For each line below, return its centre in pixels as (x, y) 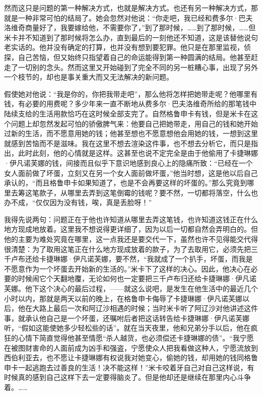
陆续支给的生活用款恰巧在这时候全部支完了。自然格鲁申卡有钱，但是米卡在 (127, 113)
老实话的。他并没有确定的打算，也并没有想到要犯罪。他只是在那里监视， (124, 47)
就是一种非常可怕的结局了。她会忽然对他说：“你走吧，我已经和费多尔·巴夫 (128, 17)
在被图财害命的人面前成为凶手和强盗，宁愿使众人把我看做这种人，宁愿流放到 (131, 347)
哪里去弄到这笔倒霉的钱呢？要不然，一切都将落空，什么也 (162, 192)
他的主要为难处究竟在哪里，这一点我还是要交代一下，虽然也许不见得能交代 (127, 239)
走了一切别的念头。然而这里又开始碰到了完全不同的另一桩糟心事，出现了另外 (131, 67)
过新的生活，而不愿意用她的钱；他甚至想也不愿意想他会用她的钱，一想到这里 (131, 133)
